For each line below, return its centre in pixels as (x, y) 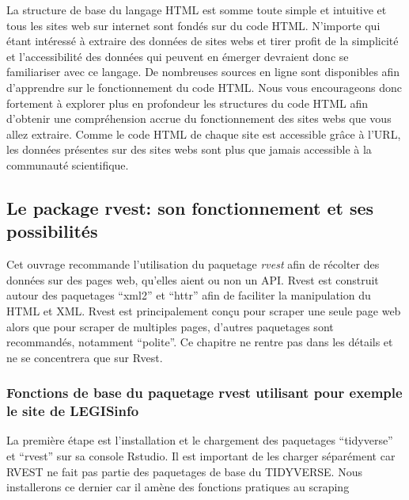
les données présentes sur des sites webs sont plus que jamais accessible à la (189, 149)
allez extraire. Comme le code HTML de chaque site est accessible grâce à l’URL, (204, 134)
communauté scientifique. (68, 164)
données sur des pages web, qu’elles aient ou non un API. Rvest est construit (193, 279)
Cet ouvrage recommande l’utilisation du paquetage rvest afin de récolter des (193, 264)
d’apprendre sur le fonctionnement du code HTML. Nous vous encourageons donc (204, 87)
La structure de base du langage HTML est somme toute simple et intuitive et (197, 10)
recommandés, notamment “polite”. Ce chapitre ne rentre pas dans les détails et (200, 342)
